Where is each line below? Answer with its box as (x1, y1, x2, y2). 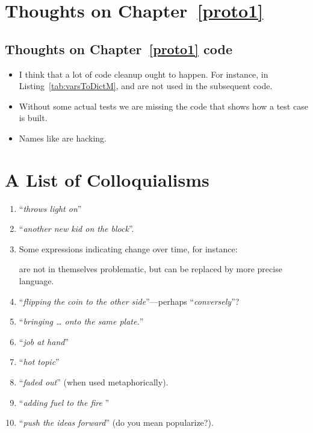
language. (19, 275, 54, 287)
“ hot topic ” (19, 355, 60, 368)
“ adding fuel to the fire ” (19, 396, 110, 408)
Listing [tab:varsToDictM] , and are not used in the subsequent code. (19, 79, 273, 92)
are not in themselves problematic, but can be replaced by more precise (19, 263, 282, 275)
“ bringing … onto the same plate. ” (19, 315, 144, 328)
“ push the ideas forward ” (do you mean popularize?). (19, 416, 214, 429)
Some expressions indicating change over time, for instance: (19, 242, 238, 255)
